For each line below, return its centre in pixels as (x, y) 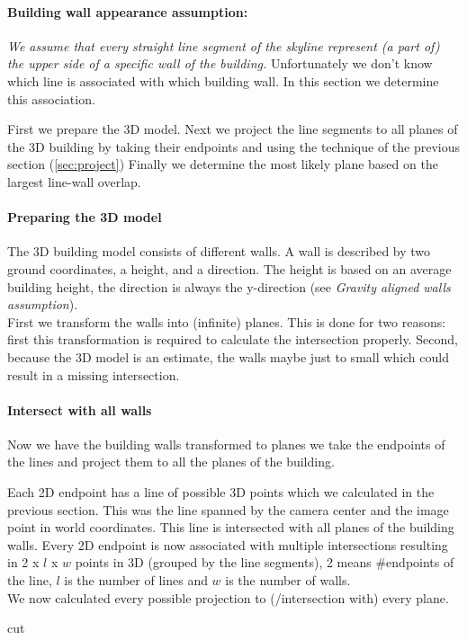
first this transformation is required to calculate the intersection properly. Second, (233, 339)
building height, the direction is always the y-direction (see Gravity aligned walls (229, 286)
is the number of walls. (288, 580)
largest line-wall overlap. (74, 181)
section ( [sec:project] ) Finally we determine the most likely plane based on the (223, 164)
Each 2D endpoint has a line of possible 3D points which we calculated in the (221, 492)
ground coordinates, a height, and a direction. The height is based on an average (229, 268)
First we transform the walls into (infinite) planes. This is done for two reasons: (227, 321)
